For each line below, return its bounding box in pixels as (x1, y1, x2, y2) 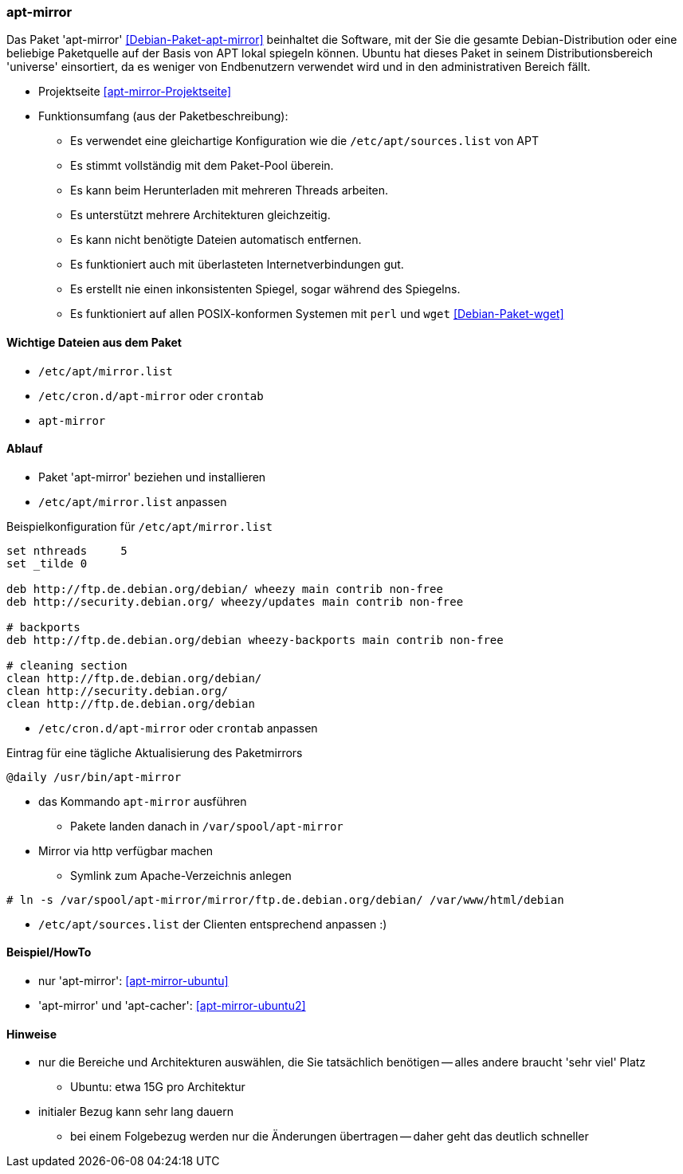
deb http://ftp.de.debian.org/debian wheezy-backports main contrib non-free (6, 633, 504, 646)
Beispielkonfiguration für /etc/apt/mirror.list (6, 519, 273, 533)
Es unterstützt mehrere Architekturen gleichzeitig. (70, 208, 331, 222)
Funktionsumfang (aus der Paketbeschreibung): (38, 109, 289, 124)
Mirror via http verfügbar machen (38, 843, 214, 858)
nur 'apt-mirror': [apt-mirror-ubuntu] (38, 974, 229, 988)
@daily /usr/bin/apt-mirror (6, 770, 182, 783)
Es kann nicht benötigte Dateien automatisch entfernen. (70, 233, 362, 247)
